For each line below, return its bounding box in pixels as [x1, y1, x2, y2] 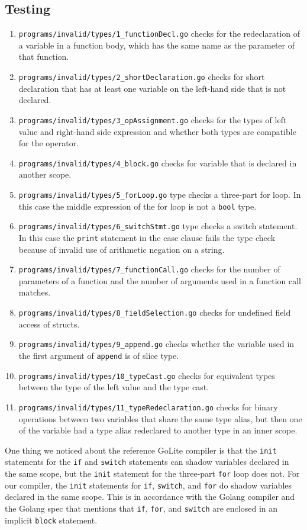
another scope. [18, 168, 72, 181]
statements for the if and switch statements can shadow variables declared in [5, 455, 289, 468]
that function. [18, 50, 69, 63]
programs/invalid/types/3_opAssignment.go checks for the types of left [18, 113, 287, 126]
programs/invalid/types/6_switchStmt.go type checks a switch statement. [18, 220, 298, 232]
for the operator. [18, 137, 79, 149]
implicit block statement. [5, 513, 98, 526]
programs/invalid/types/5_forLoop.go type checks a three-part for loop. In [18, 188, 301, 200]
